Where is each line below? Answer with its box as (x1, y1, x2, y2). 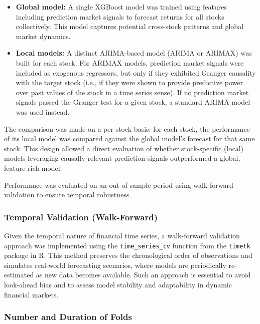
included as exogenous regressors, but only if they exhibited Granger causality (16, 67, 256, 78)
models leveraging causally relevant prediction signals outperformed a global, (4, 153, 240, 163)
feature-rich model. (4, 162, 62, 173)
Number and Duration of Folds (4, 310, 132, 323)
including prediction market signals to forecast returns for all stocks (16, 11, 224, 22)
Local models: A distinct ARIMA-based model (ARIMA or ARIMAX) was (16, 48, 252, 58)
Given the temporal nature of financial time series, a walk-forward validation (4, 230, 240, 240)
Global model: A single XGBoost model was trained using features (16, 2, 227, 12)
